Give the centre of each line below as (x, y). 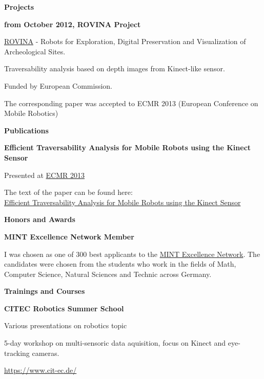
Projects (19, 7)
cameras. (46, 353)
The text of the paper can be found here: (68, 192)
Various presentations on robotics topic (66, 325)
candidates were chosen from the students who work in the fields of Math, (120, 264)
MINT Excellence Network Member (69, 236)
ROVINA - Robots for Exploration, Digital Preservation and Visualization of (125, 41)
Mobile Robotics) (31, 113)
